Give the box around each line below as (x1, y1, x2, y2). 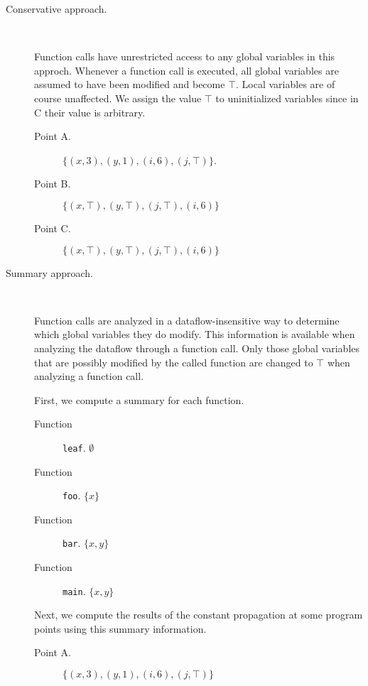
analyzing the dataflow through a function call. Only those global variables (34, 340, 360, 355)
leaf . (63, 440, 86, 454)
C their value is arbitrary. (34, 104, 146, 119)
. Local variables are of (236, 77, 335, 92)
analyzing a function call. (34, 369, 144, 383)
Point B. (34, 176, 71, 191)
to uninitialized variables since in (215, 90, 359, 105)
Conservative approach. (6, 1, 107, 16)
